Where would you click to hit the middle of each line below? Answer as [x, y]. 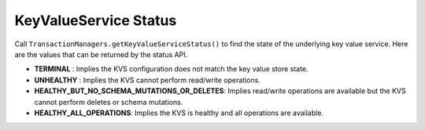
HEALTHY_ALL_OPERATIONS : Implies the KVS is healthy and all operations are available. [179, 113]
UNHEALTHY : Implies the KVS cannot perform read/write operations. [148, 80]
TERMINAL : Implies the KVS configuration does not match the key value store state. [171, 69]
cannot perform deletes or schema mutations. [109, 102]
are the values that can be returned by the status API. [101, 54]
